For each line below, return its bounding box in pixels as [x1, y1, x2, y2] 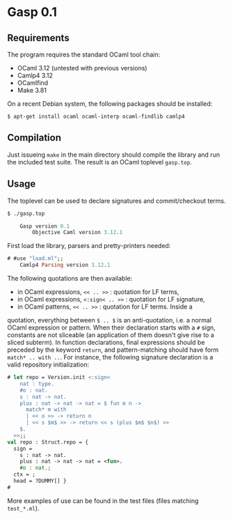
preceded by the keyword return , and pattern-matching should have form [7, 346, 219, 354]
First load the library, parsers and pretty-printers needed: [7, 242, 171, 250]
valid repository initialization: [7, 360, 89, 369]
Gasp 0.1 [7, 4, 58, 20]
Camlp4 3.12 [17, 71, 54, 79]
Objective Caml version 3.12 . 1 [32, 229, 123, 236]
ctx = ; [13, 471, 36, 478]
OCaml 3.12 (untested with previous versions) [17, 64, 147, 72]
